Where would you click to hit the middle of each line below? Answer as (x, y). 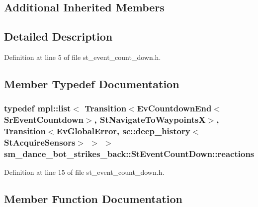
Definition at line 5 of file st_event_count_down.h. (83, 57)
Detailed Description (58, 36)
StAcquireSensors (40, 142)
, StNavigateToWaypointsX (150, 120)
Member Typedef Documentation (92, 83)
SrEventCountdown (44, 120)
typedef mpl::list (38, 108)
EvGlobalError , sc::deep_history (123, 131)
